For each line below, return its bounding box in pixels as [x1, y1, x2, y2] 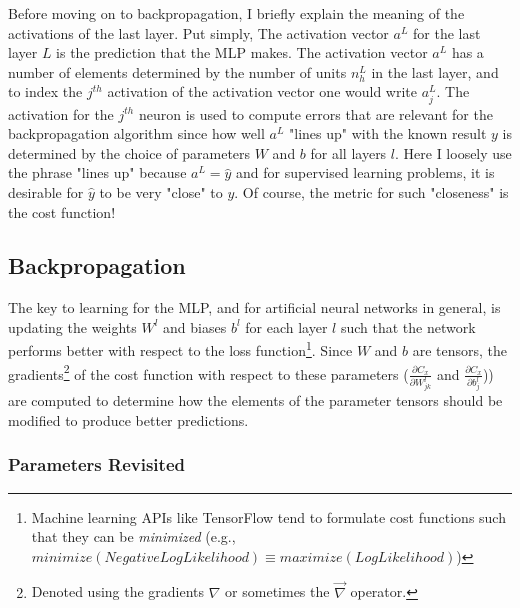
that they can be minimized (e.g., [31, 526, 236, 547]
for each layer [245, 316, 328, 337]
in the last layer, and [371, 61, 499, 82]
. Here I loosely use [395, 142, 512, 163]
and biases [163, 316, 227, 337]
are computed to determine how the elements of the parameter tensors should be [8, 390, 503, 411]
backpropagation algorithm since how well [8, 123, 265, 144]
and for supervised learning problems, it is [236, 162, 495, 183]
